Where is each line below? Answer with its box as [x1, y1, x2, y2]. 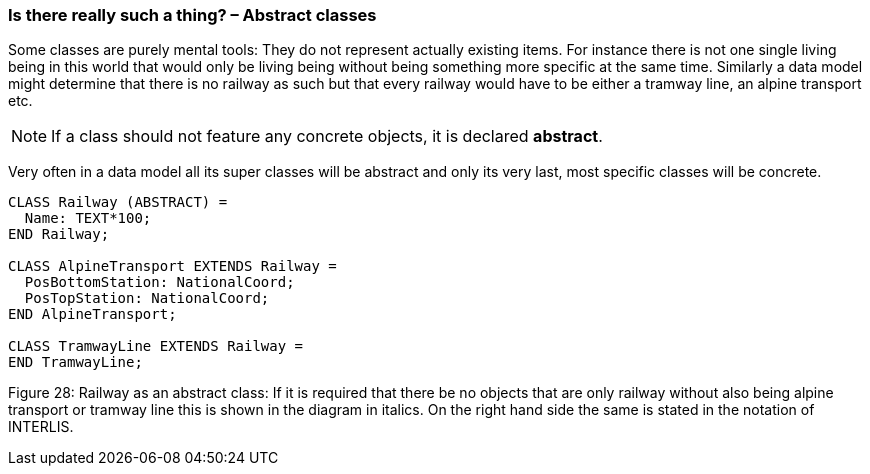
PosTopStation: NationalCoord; [24, 290, 270, 307]
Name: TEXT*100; [24, 210, 152, 227]
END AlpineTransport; [8, 306, 177, 323]
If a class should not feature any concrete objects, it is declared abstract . [51, 126, 603, 147]
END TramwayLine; [8, 354, 143, 371]
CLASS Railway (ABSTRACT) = [8, 194, 228, 211]
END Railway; [8, 226, 110, 243]
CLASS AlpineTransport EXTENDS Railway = [8, 258, 337, 275]
